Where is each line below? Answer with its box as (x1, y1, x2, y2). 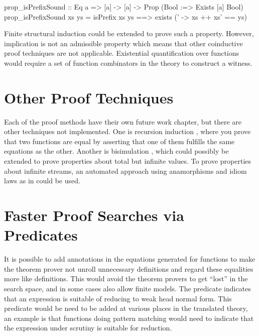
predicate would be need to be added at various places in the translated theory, (4, 303, 248, 313)
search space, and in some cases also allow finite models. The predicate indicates (4, 283, 251, 293)
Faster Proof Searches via (4, 205, 184, 226)
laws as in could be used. (4, 175, 80, 186)
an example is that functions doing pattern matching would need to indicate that (4, 312, 254, 323)
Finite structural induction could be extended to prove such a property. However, (4, 28, 254, 39)
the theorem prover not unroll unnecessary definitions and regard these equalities (4, 263, 253, 274)
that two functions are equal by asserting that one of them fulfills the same (4, 136, 235, 146)
